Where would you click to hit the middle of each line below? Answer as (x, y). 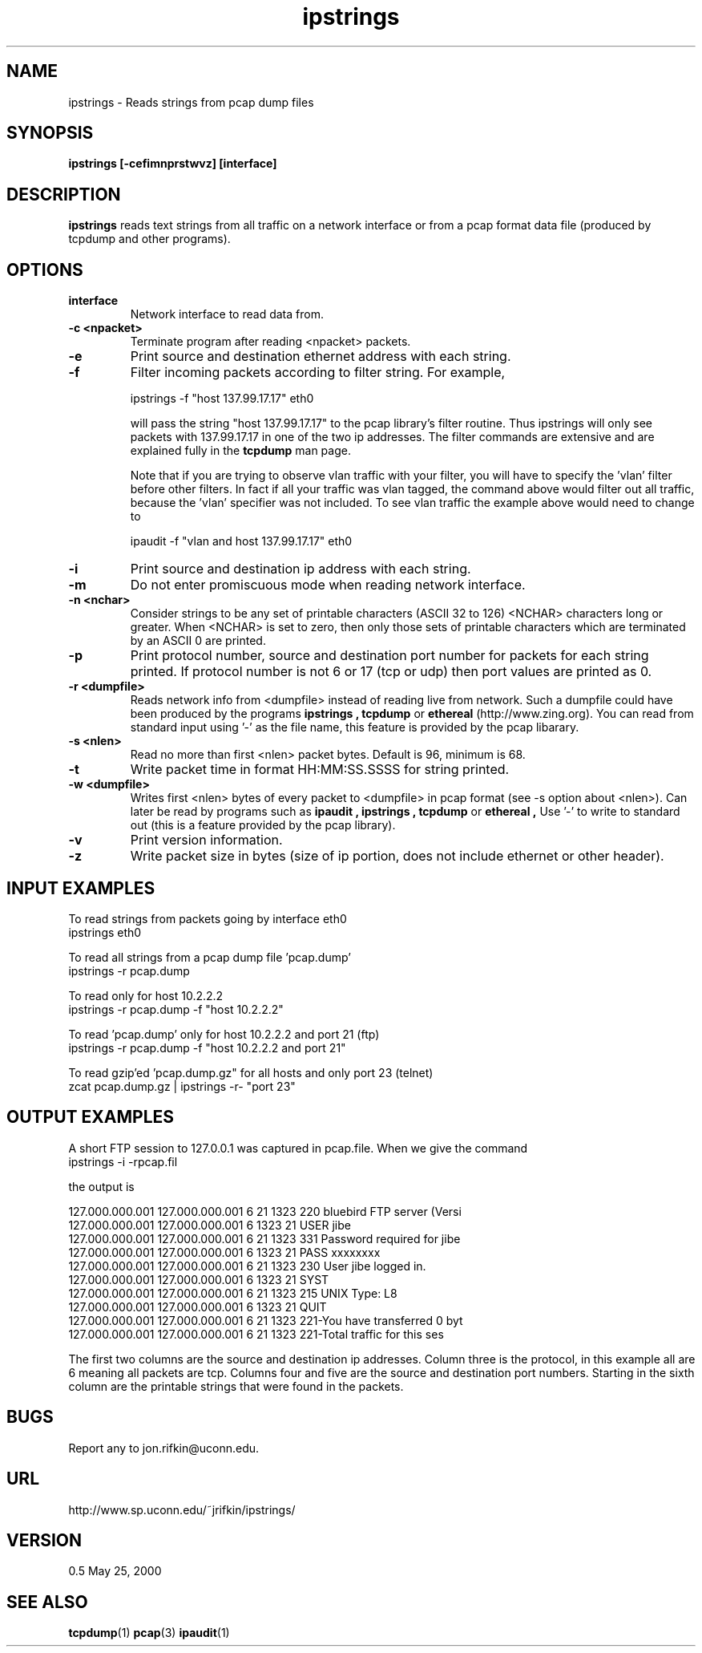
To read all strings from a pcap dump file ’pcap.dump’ (210, 957)
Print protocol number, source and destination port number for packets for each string (389, 656)
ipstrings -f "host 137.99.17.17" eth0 (222, 399)
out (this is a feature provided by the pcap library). (263, 825)
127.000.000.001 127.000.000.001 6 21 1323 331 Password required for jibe (264, 1238)
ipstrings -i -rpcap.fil (123, 1161)
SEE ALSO (47, 1602)
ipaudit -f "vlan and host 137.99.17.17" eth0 (241, 541)
